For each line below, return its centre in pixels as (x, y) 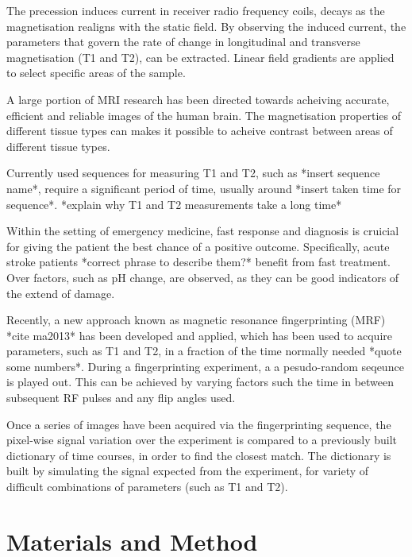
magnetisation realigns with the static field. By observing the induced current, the (206, 26)
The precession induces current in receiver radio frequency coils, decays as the (196, 10)
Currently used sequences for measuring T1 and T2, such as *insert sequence (193, 173)
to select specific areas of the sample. (96, 73)
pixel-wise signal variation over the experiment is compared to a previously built (202, 440)
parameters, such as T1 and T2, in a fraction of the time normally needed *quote (204, 351)
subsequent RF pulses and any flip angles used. (121, 398)
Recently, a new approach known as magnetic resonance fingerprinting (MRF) (196, 320)
